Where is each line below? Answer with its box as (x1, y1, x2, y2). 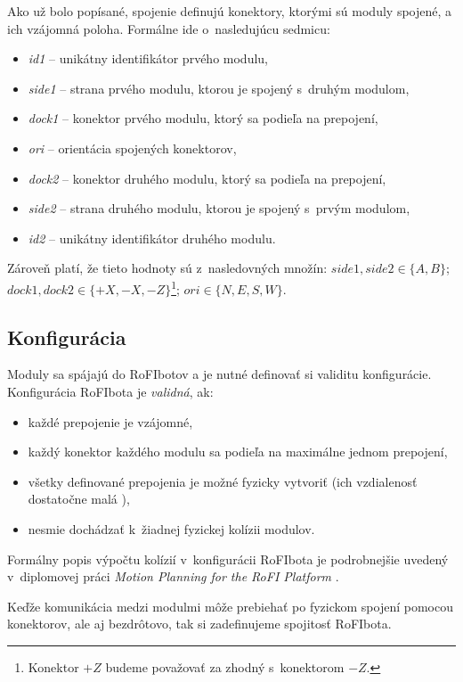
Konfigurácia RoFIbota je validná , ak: (7, 382, 214, 400)
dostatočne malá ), (28, 489, 130, 508)
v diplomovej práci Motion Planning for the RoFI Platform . (7, 567, 339, 586)
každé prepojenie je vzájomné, (28, 412, 193, 431)
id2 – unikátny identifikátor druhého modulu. (28, 228, 276, 247)
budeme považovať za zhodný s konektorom (105, 657, 345, 676)
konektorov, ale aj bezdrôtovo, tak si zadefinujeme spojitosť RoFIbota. (7, 614, 392, 633)
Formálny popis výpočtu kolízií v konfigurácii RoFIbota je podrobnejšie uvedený (7, 549, 449, 568)
